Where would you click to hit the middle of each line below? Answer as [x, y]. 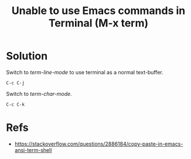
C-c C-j [16, 83]
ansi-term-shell [33, 150]
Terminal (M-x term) [98, 23]
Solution [27, 56]
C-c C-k [16, 104]
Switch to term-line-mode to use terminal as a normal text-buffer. [85, 72]
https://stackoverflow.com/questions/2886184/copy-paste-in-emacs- [99, 144]
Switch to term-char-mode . [39, 94]
